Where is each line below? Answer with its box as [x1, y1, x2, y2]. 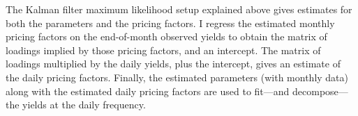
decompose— [292, 83, 348, 98]
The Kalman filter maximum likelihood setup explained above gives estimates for [6, 2, 352, 16]
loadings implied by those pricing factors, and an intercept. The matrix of [6, 42, 321, 57]
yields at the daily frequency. [22, 97, 146, 112]
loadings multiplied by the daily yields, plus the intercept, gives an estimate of [6, 56, 341, 71]
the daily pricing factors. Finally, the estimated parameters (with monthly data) [6, 69, 349, 84]
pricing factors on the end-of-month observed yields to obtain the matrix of [6, 29, 327, 44]
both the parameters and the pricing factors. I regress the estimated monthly [6, 15, 335, 30]
